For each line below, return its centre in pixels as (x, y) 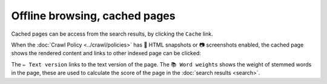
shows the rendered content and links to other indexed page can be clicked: (106, 53)
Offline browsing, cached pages (93, 16)
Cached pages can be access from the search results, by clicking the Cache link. (112, 34)
